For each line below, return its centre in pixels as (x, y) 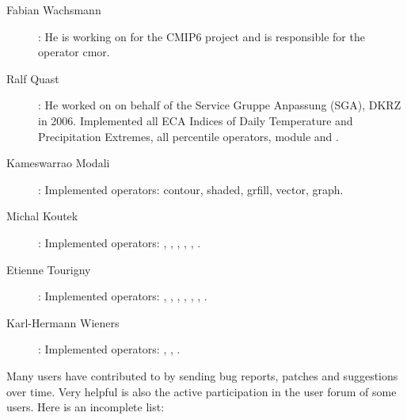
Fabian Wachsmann (54, 10)
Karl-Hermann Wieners (63, 322)
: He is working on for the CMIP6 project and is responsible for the (202, 36)
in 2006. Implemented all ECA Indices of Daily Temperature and (196, 120)
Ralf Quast (33, 78)
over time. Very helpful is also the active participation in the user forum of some (202, 391)
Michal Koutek (42, 216)
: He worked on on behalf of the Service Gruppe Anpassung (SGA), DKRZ (220, 105)
